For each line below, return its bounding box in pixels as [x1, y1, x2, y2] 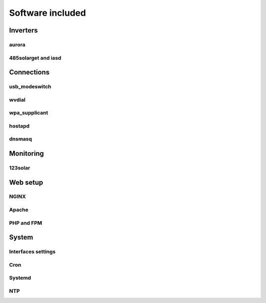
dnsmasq [9, 135, 32, 142]
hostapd [9, 122, 30, 129]
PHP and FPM [9, 219, 42, 226]
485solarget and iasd [9, 54, 62, 61]
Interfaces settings [9, 248, 56, 255]
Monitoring [9, 149, 44, 158]
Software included [9, 7, 86, 18]
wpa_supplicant [9, 109, 48, 116]
